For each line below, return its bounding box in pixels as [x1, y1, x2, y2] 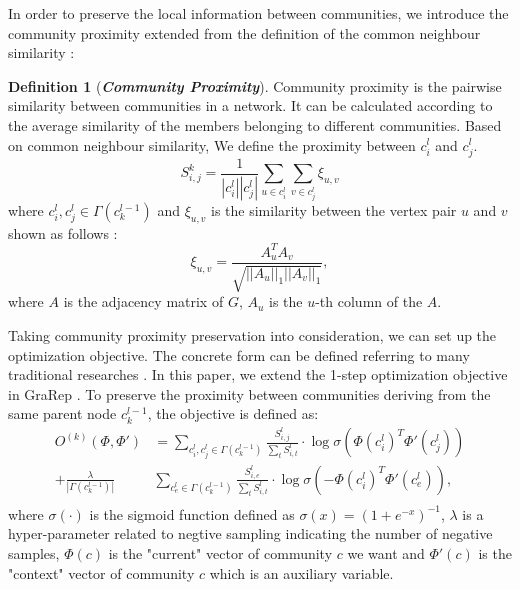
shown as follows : [8, 222, 118, 243]
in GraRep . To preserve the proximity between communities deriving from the [8, 383, 491, 404]
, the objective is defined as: [147, 403, 319, 424]
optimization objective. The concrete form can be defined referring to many [8, 344, 470, 365]
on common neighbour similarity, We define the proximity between [8, 134, 416, 155]
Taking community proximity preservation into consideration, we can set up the [8, 325, 497, 346]
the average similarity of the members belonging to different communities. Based [8, 114, 502, 135]
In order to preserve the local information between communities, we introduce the [8, 3, 509, 23]
